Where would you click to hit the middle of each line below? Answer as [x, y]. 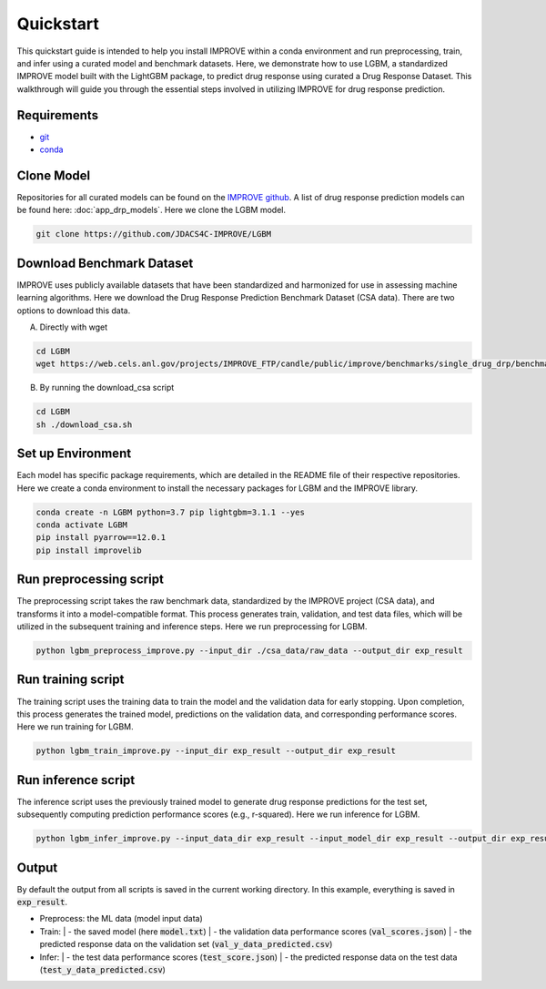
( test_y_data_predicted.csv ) [102, 969]
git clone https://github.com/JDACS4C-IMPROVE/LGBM [154, 234]
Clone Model [54, 175]
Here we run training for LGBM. [75, 727]
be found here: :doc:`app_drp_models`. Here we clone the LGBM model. [152, 210]
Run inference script [76, 780]
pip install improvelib [89, 550]
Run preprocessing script [90, 580]
